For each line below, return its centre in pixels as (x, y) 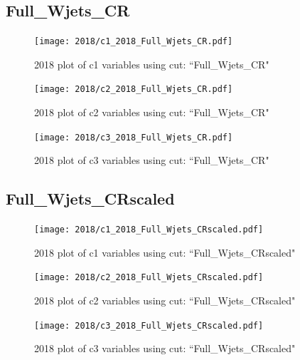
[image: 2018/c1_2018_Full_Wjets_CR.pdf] (134, 42)
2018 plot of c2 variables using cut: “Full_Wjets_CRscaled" (165, 300)
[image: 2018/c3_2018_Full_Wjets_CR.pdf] (134, 137)
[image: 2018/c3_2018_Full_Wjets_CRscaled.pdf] (149, 325)
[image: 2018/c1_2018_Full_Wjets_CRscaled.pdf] (149, 230)
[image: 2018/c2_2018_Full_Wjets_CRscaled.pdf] (149, 278)
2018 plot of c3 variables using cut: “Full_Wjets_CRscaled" (165, 348)
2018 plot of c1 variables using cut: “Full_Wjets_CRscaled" (165, 252)
